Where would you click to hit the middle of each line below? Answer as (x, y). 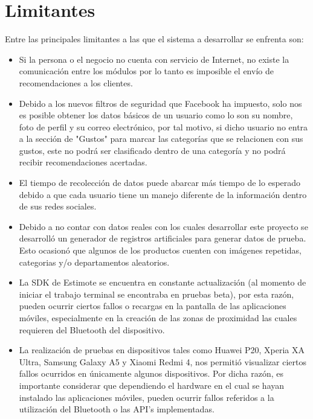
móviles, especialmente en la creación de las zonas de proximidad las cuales (158, 318)
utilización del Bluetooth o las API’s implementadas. (117, 409)
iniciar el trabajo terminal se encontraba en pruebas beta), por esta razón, (156, 294)
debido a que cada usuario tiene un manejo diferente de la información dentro (163, 194)
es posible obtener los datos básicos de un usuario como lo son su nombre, (156, 115)
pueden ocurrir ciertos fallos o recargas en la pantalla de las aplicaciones (153, 306)
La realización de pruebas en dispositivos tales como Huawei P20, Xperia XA (162, 350)
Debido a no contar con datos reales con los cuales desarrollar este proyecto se (163, 226)
